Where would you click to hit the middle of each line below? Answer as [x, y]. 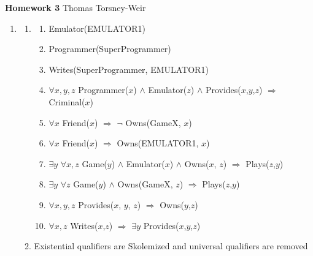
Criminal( [67, 101]
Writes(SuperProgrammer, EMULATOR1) [129, 69]
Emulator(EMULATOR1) [97, 28]
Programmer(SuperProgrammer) [110, 49]
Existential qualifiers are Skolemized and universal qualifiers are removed [171, 246]
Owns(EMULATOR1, [158, 143]
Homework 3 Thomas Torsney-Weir [75, 7]
